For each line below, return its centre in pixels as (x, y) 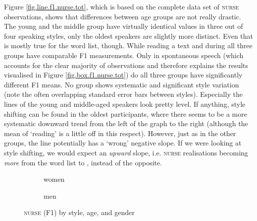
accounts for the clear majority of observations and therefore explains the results (126, 65)
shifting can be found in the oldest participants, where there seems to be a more (126, 113)
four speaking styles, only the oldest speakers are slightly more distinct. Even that (129, 36)
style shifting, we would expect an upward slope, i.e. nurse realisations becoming (126, 152)
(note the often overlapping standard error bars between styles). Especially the (123, 94)
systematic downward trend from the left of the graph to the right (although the (126, 123)
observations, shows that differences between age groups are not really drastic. (123, 16)
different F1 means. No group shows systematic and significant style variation (122, 84)
